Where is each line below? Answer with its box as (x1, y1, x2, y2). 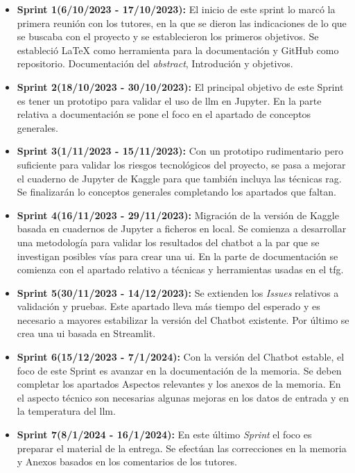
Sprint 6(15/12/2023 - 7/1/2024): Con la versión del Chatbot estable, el (17, 350, 345, 364)
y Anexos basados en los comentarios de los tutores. (17, 454, 237, 469)
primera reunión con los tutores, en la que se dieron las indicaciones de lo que (17, 15, 347, 30)
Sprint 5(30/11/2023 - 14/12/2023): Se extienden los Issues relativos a (17, 285, 339, 300)
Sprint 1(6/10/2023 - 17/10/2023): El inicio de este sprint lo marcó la (17, 2, 336, 16)
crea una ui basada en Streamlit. (17, 326, 156, 341)
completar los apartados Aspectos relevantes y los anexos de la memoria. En (17, 377, 341, 391)
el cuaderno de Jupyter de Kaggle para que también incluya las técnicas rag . (17, 171, 342, 185)
